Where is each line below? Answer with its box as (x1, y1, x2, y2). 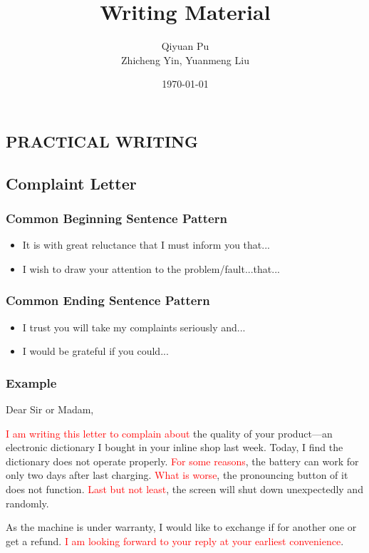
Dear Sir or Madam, (6, 402, 94, 417)
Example (6, 373, 57, 391)
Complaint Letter (6, 172, 137, 194)
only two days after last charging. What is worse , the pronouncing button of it (6, 467, 348, 482)
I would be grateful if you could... (22, 343, 169, 358)
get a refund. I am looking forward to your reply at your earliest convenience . (6, 533, 344, 548)
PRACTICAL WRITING (6, 130, 198, 152)
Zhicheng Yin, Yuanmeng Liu (121, 52, 249, 67)
